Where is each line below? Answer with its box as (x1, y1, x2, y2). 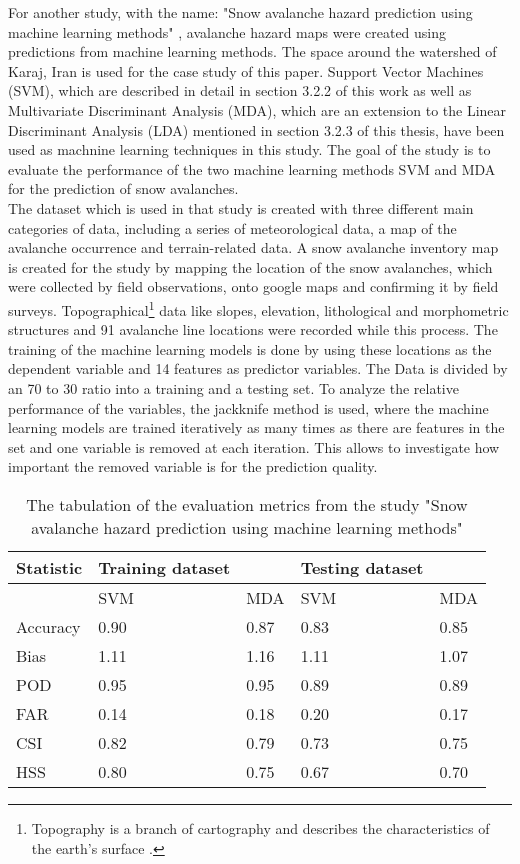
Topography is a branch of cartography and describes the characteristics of (31, 817, 490, 838)
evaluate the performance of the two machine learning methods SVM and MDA (8, 158, 496, 179)
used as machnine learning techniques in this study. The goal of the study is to (8, 139, 491, 160)
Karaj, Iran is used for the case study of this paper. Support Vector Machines (8, 60, 484, 81)
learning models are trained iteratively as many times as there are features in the (8, 417, 505, 438)
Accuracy (16, 614, 81, 638)
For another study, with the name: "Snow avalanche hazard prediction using (8, 2, 473, 22)
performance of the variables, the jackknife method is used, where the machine (8, 397, 489, 418)
